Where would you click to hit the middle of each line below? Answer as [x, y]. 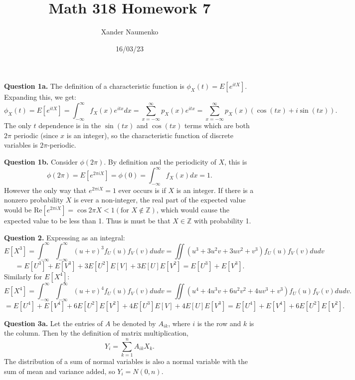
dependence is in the [70, 125]
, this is [236, 161]
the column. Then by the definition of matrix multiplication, [96, 333]
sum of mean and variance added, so [60, 371]
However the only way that [45, 190]
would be [18, 210]
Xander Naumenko [130, 32]
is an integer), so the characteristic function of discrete [150, 135]
